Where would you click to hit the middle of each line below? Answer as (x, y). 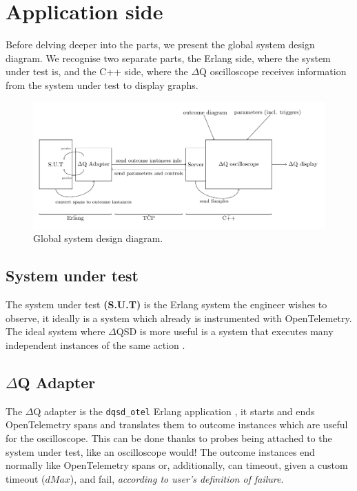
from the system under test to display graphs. (102, 84)
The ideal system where (55, 331)
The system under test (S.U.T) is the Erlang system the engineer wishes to (166, 304)
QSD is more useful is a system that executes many (225, 331)
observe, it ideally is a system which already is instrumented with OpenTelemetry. (179, 318)
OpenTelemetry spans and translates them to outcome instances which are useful (177, 424)
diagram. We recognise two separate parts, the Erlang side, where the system (168, 58)
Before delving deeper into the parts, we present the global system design (160, 44)
